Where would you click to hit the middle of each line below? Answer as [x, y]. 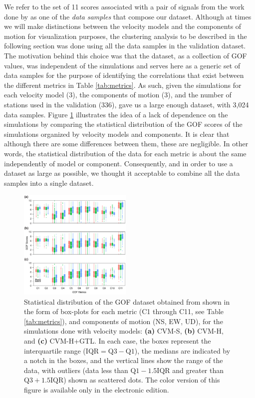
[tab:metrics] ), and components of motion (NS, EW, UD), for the [124, 321]
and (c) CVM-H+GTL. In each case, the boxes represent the [118, 340]
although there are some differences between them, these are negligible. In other [126, 144]
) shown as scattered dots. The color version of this [142, 380]
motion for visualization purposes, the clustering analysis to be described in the [126, 36]
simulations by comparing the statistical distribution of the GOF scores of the [123, 124]
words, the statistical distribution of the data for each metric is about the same [125, 153]
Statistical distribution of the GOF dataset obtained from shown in [127, 301]
